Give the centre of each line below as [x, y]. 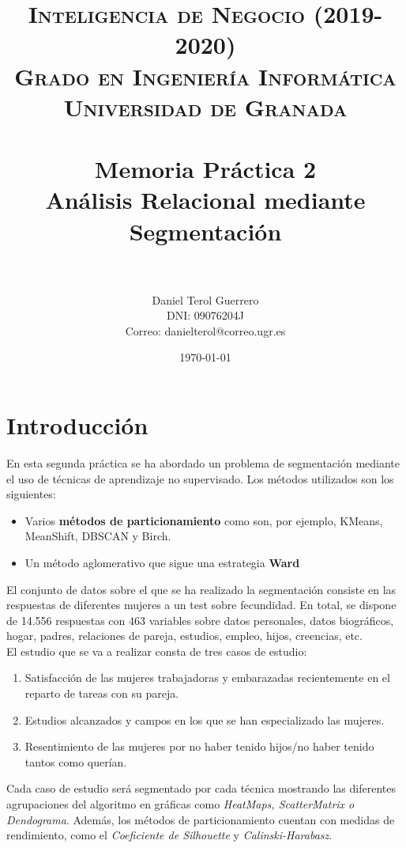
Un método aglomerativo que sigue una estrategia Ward [162, 562]
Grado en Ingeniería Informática [205, 76]
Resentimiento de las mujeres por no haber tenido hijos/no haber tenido [199, 746]
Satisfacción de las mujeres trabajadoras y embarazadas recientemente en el [207, 678]
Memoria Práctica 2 [205, 169]
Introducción [77, 425]
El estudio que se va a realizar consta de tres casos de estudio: [157, 651]
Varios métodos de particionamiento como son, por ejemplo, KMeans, [204, 520]
